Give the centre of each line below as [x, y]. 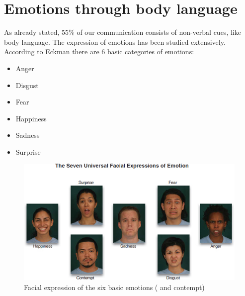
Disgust [27, 85]
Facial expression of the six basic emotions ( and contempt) [114, 287]
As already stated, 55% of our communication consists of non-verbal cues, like [122, 32]
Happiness [31, 118]
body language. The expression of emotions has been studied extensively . [115, 42]
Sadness [28, 135]
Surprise [28, 151]
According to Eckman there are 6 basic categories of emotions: [99, 51]
